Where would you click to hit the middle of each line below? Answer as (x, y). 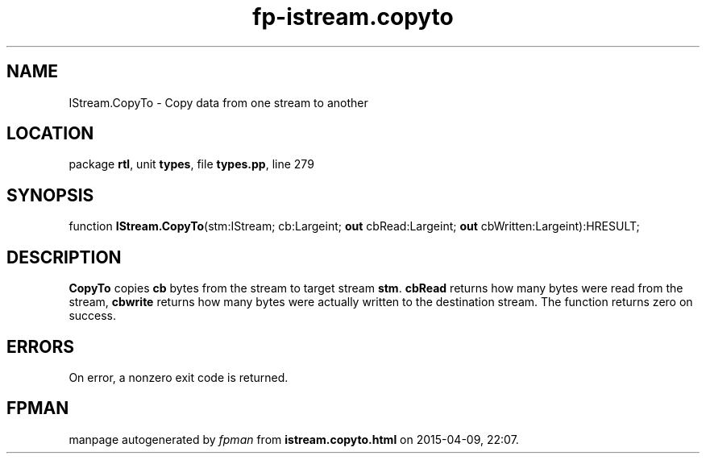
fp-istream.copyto (353, 17)
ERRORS (41, 346)
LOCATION (50, 134)
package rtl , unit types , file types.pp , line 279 (191, 164)
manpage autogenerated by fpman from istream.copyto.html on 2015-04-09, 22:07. (294, 439)
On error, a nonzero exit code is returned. (179, 377)
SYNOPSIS (50, 195)
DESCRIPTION (64, 257)
